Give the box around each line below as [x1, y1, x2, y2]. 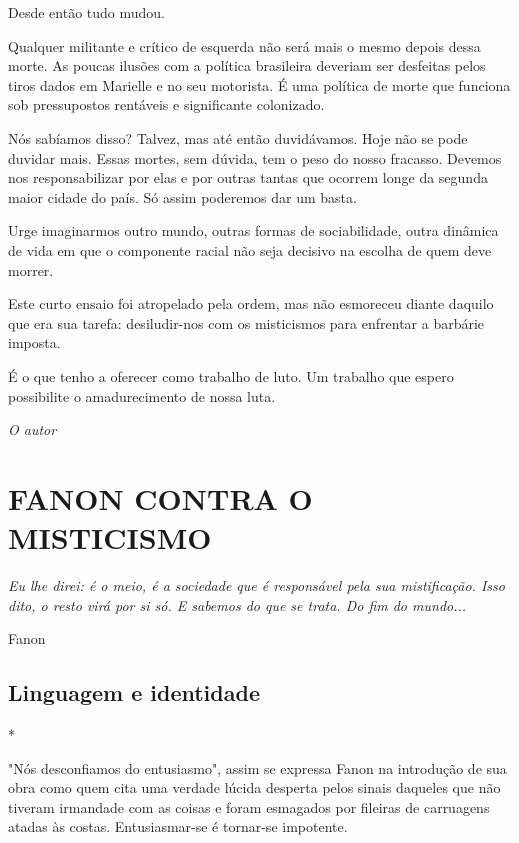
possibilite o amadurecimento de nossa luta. [8, 385, 276, 406]
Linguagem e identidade [8, 677, 260, 708]
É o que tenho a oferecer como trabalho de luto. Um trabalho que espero [8, 365, 454, 386]
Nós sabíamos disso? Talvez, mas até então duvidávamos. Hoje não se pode [8, 127, 468, 148]
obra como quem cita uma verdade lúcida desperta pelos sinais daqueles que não [8, 777, 501, 798]
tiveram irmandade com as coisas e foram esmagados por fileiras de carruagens [8, 796, 490, 817]
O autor [8, 419, 57, 440]
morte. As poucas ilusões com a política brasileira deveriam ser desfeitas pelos [8, 55, 486, 76]
